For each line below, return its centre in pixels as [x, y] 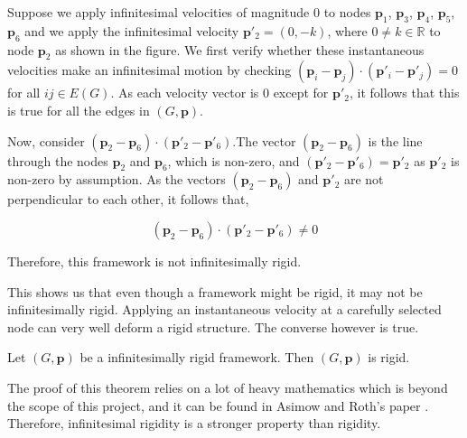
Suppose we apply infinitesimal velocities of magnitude [159, 12]
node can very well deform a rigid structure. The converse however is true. [213, 326]
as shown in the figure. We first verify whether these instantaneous [240, 49]
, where [347, 30]
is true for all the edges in [79, 110]
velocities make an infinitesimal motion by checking [149, 70]
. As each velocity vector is [185, 93]
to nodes [347, 12]
